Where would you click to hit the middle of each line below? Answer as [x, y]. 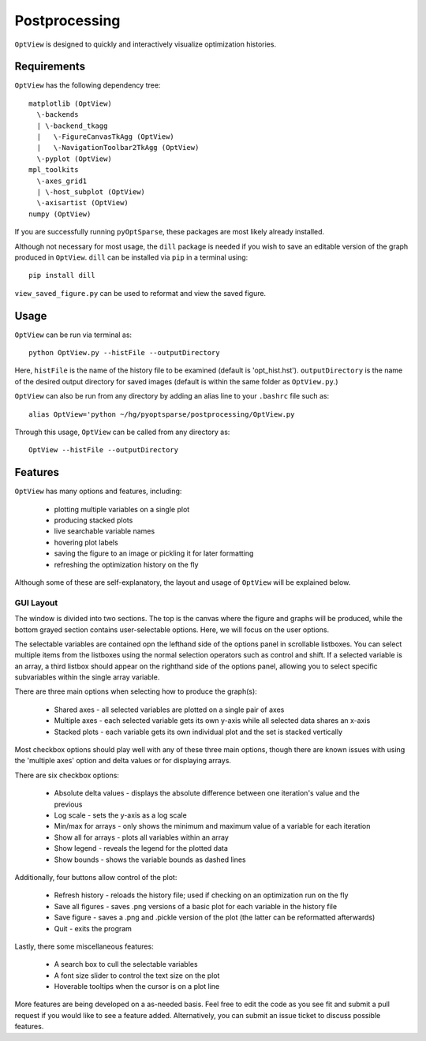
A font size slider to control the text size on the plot [137, 975]
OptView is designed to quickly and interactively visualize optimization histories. [145, 44]
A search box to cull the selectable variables [126, 964]
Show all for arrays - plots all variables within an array [141, 837]
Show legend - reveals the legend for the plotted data [141, 848]
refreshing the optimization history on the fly [126, 564]
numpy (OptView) [60, 214]
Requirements [50, 67]
